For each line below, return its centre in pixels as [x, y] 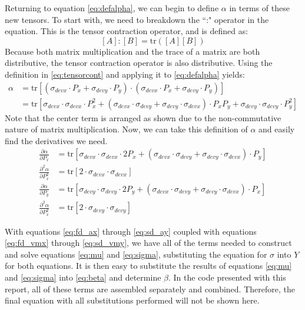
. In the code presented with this [227, 277]
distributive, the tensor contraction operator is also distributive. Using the [139, 63]
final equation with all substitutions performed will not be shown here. [132, 300]
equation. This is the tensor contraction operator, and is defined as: [127, 31]
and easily [277, 129]
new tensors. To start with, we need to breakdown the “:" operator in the [137, 19]
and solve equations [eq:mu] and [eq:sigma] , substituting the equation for [136, 254]
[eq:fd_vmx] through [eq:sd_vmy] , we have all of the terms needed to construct [148, 243]
